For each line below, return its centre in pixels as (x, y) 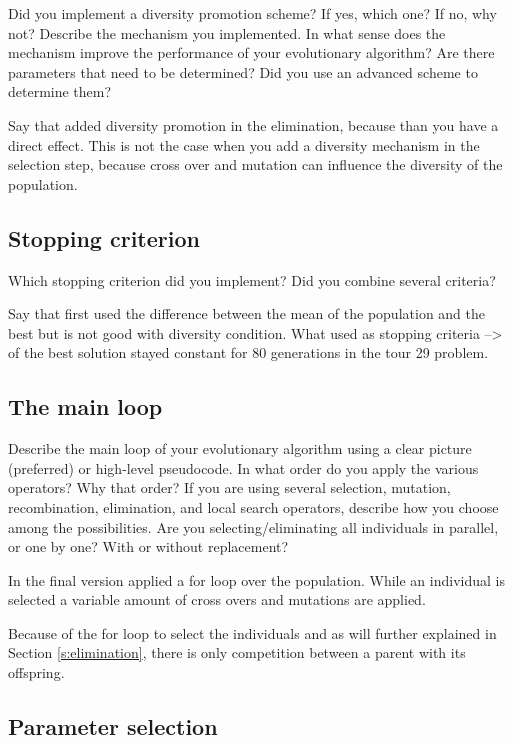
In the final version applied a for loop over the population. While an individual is (256, 579)
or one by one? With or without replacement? (148, 546)
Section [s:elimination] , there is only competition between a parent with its (237, 652)
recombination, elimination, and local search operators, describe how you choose (253, 506)
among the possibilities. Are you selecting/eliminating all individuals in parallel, (253, 526)
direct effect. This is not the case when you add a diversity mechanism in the (244, 144)
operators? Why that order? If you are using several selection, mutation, (229, 487)
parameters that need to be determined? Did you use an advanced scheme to (243, 71)
